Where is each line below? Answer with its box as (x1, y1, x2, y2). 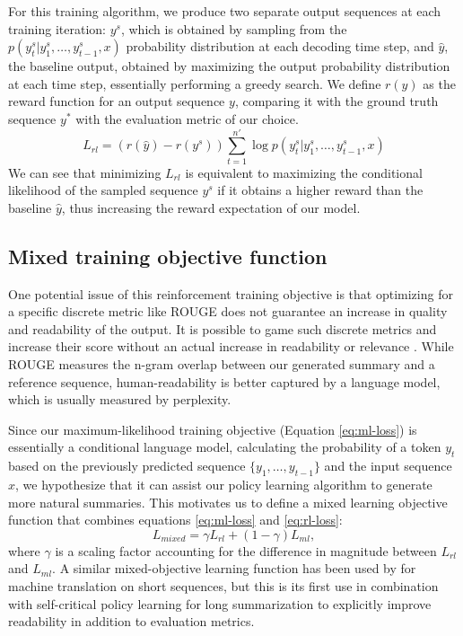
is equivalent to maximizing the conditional (185, 163, 423, 181)
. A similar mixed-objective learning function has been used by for (52, 559, 416, 578)
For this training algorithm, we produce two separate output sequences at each (8, 2, 441, 20)
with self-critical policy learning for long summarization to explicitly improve (8, 594, 432, 613)
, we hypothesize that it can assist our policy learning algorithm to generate (15, 475, 432, 494)
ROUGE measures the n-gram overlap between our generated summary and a (8, 355, 435, 374)
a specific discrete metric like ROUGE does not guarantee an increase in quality (8, 302, 448, 321)
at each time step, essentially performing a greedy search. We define (8, 74, 381, 93)
